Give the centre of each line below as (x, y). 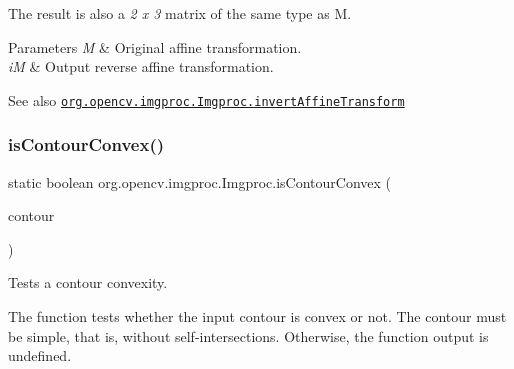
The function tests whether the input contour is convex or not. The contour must (257, 316)
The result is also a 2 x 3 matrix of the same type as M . (180, 13)
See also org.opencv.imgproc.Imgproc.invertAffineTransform (206, 99)
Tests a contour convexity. (88, 282)
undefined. (40, 355)
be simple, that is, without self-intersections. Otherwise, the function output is (248, 335)
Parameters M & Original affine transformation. (155, 46)
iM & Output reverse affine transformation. (141, 66)
